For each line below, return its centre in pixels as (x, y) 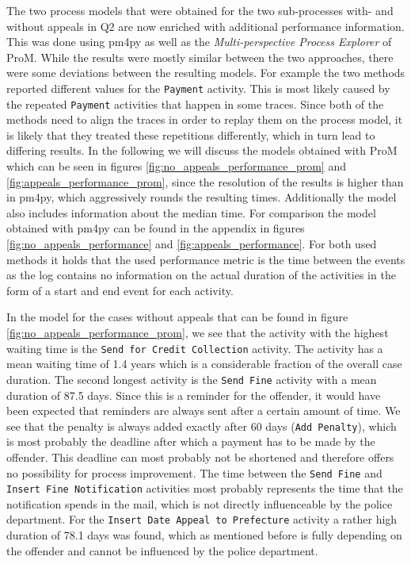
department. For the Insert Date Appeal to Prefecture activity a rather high (202, 519)
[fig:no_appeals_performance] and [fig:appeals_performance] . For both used (192, 244)
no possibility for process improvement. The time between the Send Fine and (194, 472)
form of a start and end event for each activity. (120, 290)
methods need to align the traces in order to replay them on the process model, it (205, 119)
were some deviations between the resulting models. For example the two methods (206, 73)
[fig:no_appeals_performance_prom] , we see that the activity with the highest (198, 332)
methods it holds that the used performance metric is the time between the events (206, 259)
